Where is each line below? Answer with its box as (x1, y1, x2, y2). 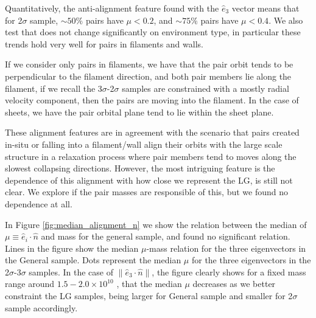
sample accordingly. (5, 301, 78, 314)
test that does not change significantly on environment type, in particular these (5, 26, 301, 38)
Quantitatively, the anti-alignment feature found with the (5, 2, 219, 14)
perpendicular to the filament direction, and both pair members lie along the (5, 69, 292, 82)
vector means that (231, 2, 300, 14)
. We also (269, 13, 303, 26)
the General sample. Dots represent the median (5, 254, 181, 266)
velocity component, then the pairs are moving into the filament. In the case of (5, 94, 299, 106)
